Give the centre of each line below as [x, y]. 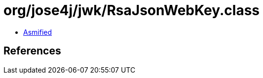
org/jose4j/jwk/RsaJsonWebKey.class [132, 10]
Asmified [38, 32]
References [32, 51]
